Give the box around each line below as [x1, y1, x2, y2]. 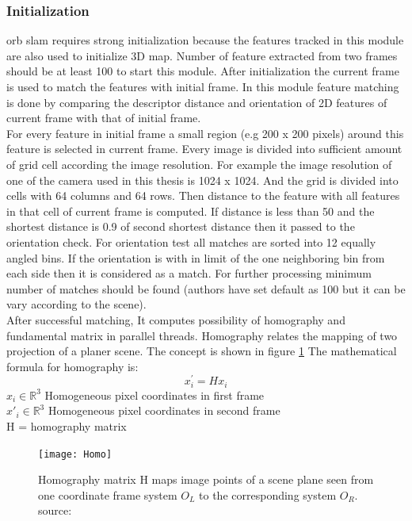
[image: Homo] [38, 448, 113, 460]
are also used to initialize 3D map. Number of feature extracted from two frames [6, 47, 398, 63]
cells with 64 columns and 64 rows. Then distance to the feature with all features [6, 187, 400, 204]
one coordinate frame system [38, 486, 177, 503]
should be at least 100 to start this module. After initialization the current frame [6, 63, 399, 79]
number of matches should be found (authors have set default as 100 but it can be [6, 280, 406, 297]
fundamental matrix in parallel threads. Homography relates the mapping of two [6, 327, 398, 343]
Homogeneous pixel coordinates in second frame [48, 402, 280, 419]
